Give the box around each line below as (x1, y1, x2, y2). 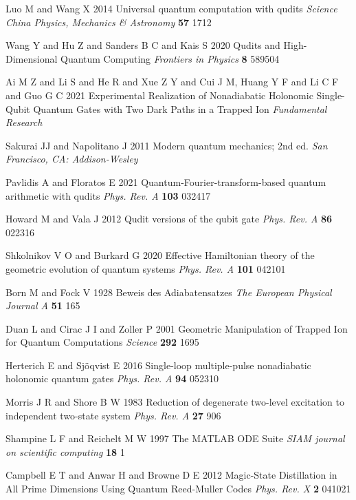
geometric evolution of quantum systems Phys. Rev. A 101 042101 (5, 261, 286, 275)
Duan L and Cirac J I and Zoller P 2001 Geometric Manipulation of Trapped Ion (5, 321, 348, 335)
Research (5, 115, 43, 129)
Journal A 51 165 (5, 298, 80, 313)
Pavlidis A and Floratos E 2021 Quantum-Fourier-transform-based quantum (5, 174, 326, 189)
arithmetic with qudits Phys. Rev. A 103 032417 (5, 188, 211, 202)
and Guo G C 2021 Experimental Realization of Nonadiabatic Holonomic (5, 87, 313, 102)
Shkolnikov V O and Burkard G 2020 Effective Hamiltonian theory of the (5, 248, 315, 262)
